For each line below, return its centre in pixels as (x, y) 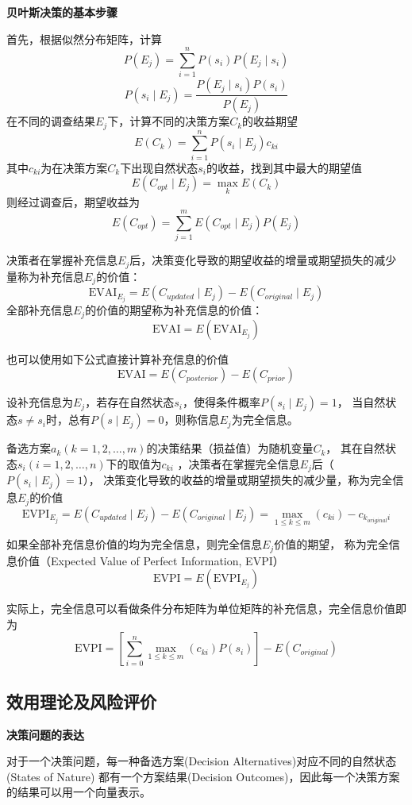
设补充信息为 (40, 402)
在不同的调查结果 (51, 121)
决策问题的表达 (45, 734)
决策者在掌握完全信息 (244, 463)
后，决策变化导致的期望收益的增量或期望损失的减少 (263, 260)
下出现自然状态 (159, 167)
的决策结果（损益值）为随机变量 (230, 448)
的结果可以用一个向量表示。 (79, 792)
